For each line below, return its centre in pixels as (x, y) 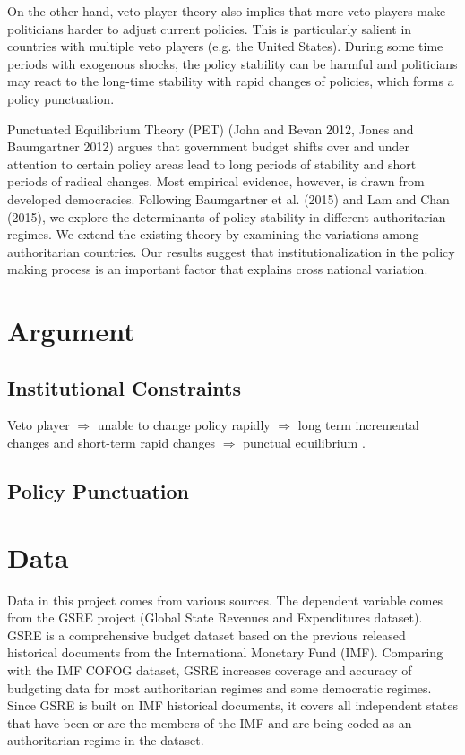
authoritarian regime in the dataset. (106, 740)
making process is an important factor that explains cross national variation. (218, 269)
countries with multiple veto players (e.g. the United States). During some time (225, 46)
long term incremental (358, 425)
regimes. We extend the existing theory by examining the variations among (213, 234)
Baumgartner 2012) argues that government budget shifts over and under (209, 146)
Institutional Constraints (124, 387)
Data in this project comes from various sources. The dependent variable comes (225, 600)
